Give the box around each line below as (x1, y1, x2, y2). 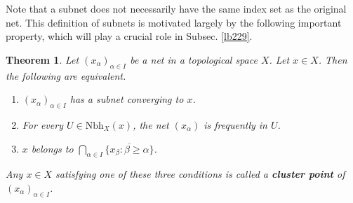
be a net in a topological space (130, 52, 258, 66)
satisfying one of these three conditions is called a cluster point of (55, 167, 345, 181)
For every (22, 117, 63, 132)
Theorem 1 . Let (6, 52, 79, 66)
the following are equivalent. (6, 68, 126, 83)
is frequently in (204, 117, 267, 132)
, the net (133, 117, 169, 132)
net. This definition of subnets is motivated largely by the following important (6, 15, 342, 29)
